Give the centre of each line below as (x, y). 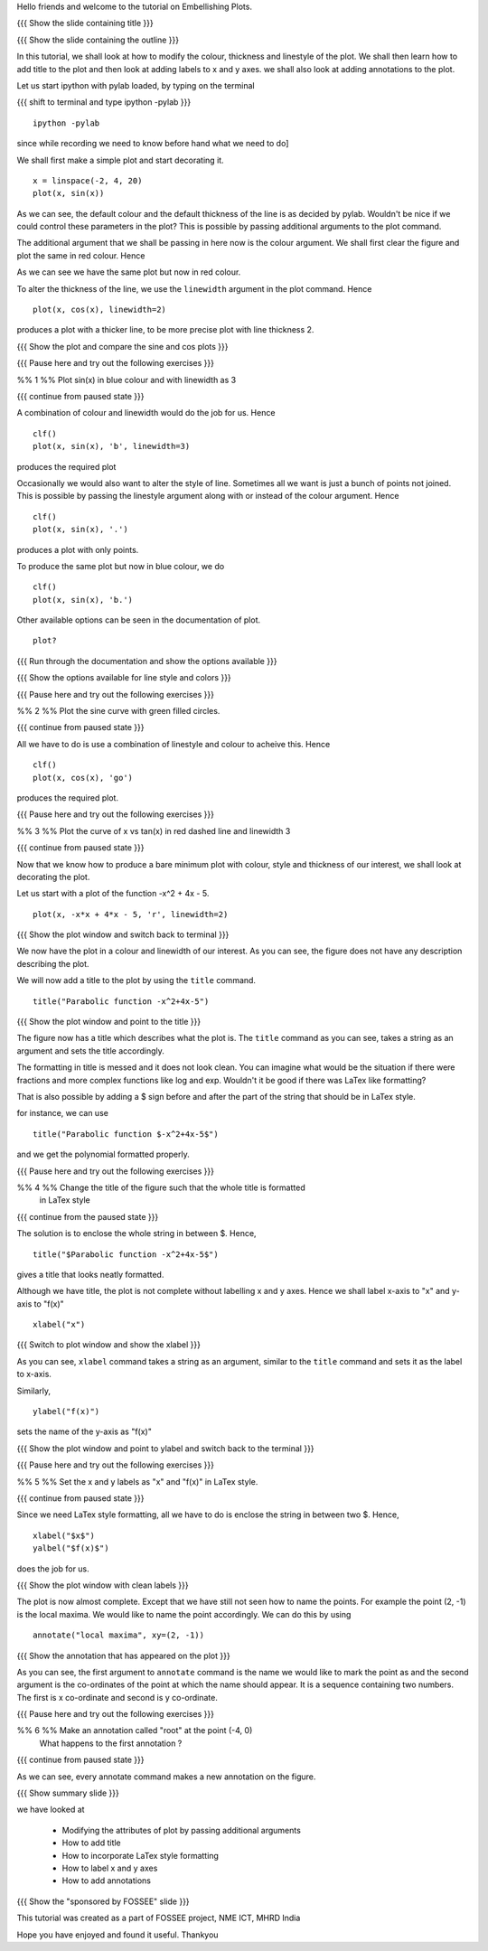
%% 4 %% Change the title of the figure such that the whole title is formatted (161, 1187)
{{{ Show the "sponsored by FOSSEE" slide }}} (103, 1901)
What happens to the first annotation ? (111, 1743)
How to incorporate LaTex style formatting (140, 1855)
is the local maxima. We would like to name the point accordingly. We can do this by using (184, 1614)
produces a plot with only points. (78, 549)
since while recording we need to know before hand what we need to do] (153, 144)
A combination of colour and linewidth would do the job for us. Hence (146, 413)
